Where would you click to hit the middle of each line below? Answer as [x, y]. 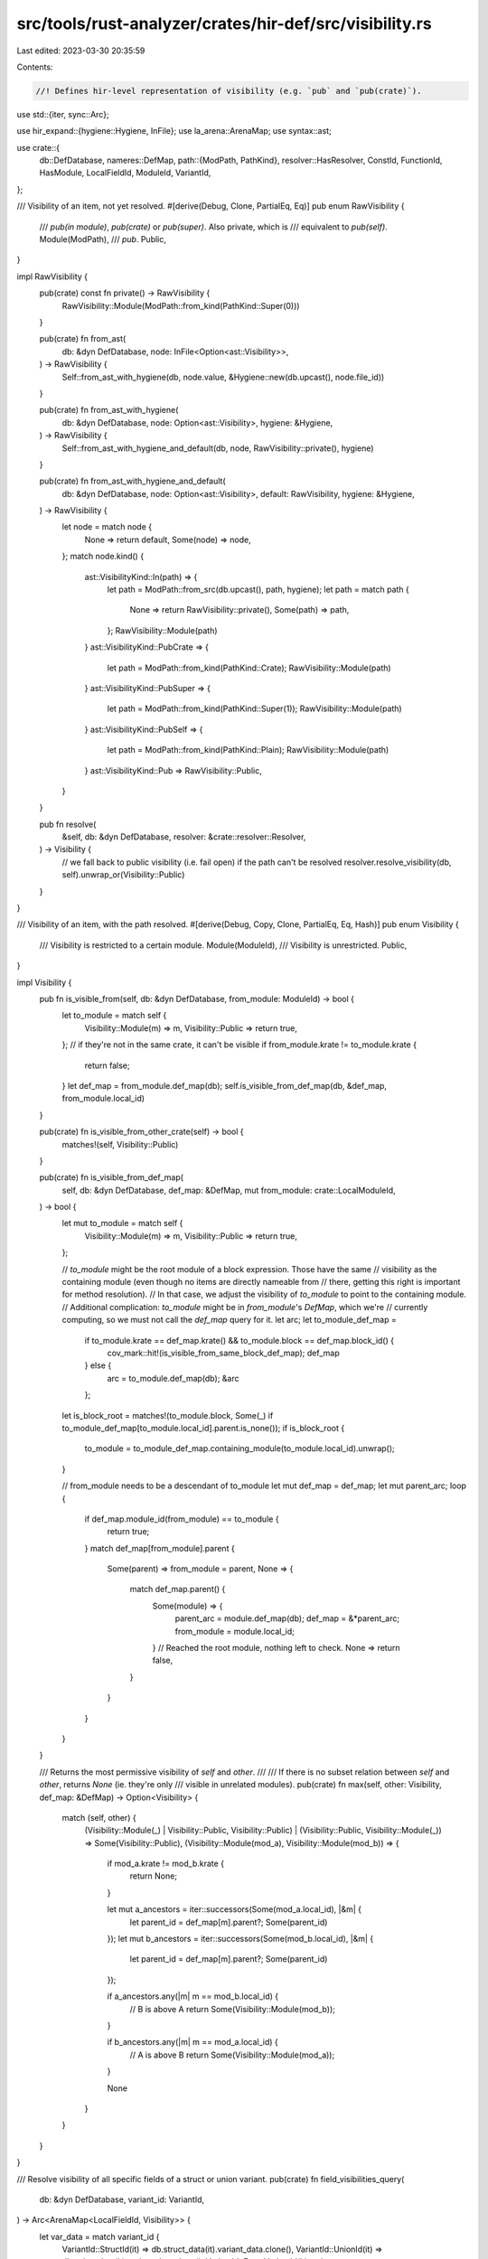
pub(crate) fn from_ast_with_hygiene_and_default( [132, 481]
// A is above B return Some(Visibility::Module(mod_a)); [232, 2055]
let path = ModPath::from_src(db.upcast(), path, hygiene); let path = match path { [258, 590]
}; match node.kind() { [103, 557]
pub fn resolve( [68, 824]
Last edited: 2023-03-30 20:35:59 [81, 51]
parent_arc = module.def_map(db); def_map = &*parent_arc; [287, 1618]
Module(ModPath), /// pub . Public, [103, 239]
